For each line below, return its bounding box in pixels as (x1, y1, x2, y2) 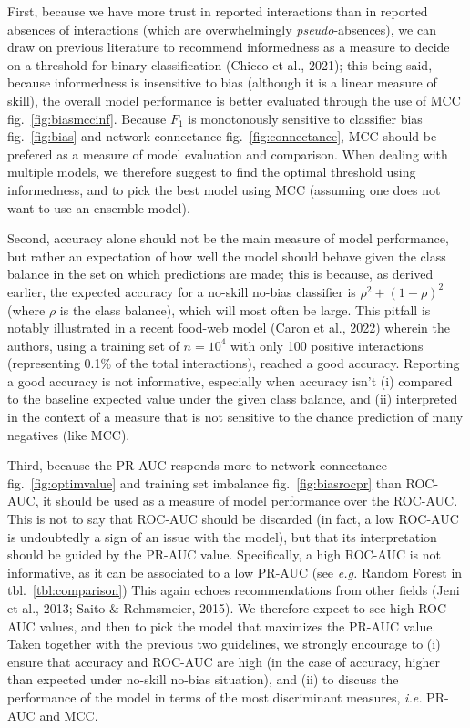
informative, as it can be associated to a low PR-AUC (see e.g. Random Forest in (7, 562, 463, 581)
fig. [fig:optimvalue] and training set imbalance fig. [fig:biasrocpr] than (7, 473, 402, 492)
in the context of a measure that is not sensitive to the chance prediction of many (7, 407, 464, 426)
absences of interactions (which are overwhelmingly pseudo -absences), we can (7, 19, 436, 38)
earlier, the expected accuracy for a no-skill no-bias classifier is (7, 282, 356, 301)
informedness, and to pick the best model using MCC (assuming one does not (7, 179, 441, 199)
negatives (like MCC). (7, 425, 130, 444)
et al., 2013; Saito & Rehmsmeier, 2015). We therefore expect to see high (7, 599, 414, 617)
